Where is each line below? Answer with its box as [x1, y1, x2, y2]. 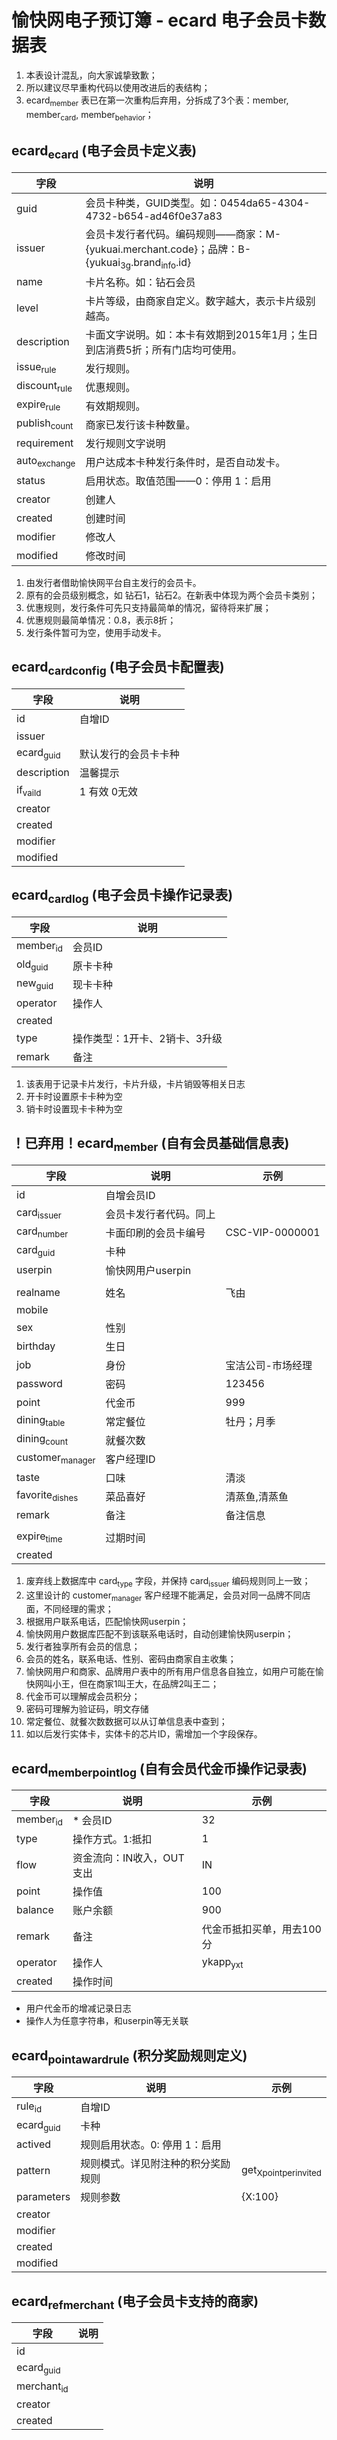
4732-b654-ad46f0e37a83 [85, 209, 223, 223]
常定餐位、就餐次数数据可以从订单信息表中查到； [25, 1716, 228, 1728]
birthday [16, 1339, 56, 1353]
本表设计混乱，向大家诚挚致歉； [25, 69, 158, 81]
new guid [16, 976, 54, 992]
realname [16, 1285, 61, 1299]
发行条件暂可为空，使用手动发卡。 [25, 626, 167, 638]
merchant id [16, 2379, 69, 2395]
